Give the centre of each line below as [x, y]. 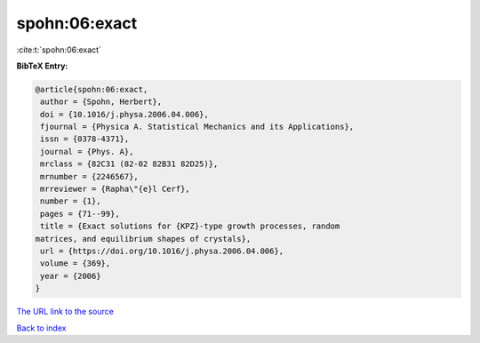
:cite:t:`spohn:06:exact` [59, 50]
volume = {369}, [76, 263]
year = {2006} [71, 276]
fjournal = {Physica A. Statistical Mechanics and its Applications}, [197, 127]
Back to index [41, 328]
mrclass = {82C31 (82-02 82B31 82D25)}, [129, 164]
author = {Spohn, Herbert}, [101, 102]
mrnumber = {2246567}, [90, 176]
